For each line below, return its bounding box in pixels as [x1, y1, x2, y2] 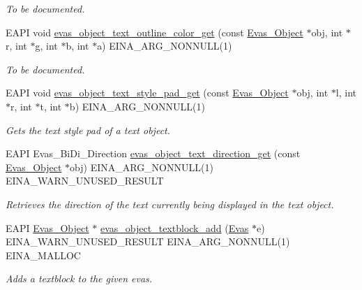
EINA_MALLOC [6, 247, 81, 262]
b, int [66, 38, 89, 53]
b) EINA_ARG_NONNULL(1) [69, 99, 206, 113]
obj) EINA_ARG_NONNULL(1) [70, 159, 213, 174]
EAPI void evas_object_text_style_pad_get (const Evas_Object [6, 85, 289, 100]
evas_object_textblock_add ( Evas [100, 220, 249, 235]
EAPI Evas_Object [6, 220, 89, 235]
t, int [40, 99, 62, 113]
